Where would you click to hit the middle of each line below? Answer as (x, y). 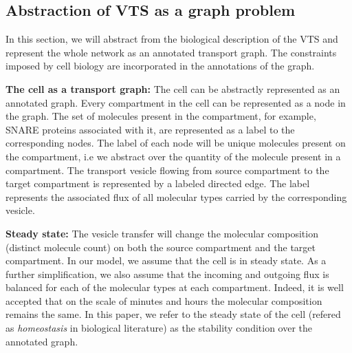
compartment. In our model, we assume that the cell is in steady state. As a (166, 260)
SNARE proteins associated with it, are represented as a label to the (150, 129)
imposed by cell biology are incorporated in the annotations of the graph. (160, 66)
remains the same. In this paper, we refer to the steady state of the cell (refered (173, 314)
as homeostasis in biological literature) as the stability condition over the (159, 328)
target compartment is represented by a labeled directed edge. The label (158, 183)
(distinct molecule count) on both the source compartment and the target (161, 247)
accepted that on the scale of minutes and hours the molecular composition (164, 300)
